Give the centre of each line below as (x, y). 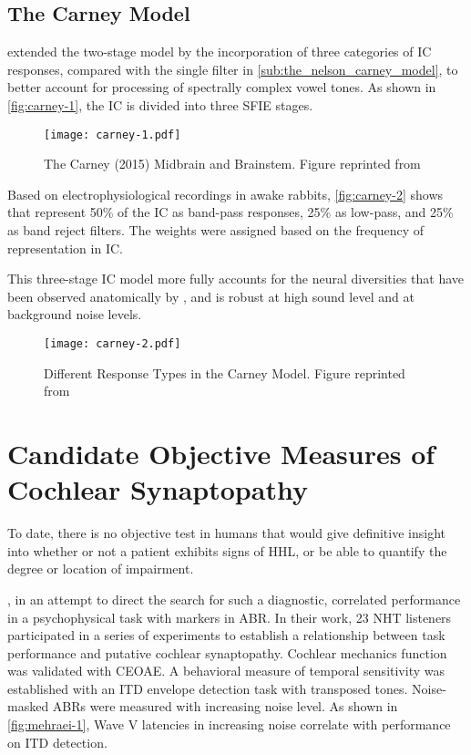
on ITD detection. (57, 742)
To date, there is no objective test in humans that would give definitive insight (227, 533)
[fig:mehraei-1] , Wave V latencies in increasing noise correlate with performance (229, 724)
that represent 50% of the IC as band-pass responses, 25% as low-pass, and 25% (230, 212)
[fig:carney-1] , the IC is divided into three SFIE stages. (160, 104)
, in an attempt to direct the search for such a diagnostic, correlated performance (234, 599)
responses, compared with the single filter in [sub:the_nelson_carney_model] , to (233, 69)
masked (28, 706)
